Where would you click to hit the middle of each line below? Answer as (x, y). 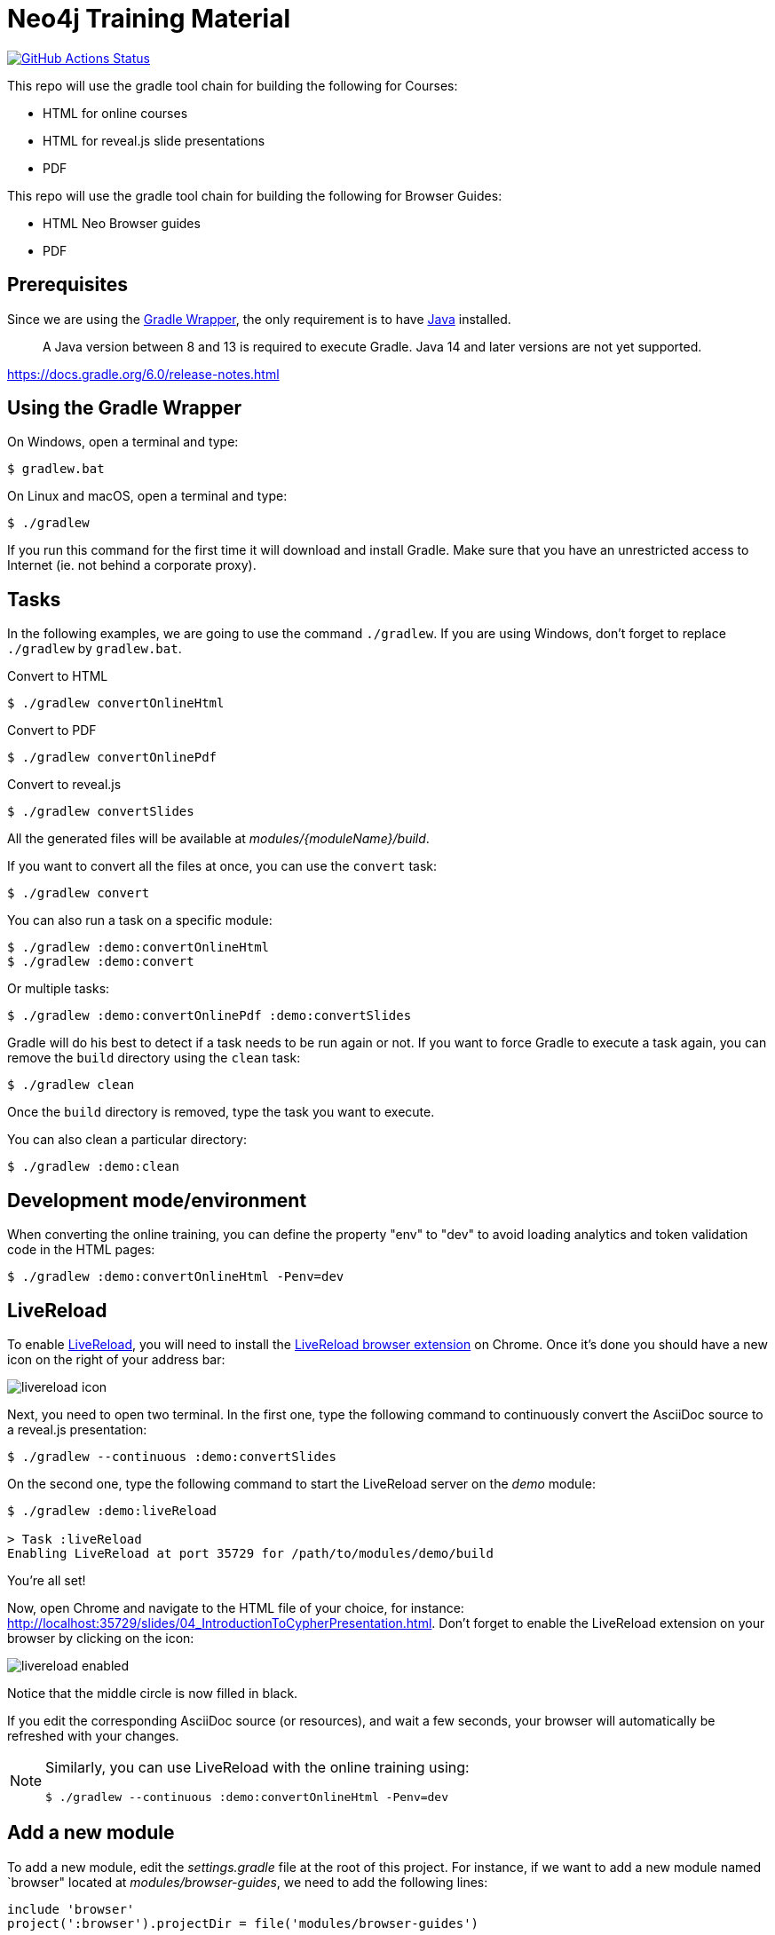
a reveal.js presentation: (77, 1429)
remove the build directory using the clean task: (154, 1058)
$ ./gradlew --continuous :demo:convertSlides (172, 1456)
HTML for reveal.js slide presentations (154, 140)
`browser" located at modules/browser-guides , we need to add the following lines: (248, 1882)
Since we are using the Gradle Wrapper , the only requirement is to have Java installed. (259, 319)
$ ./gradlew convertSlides (101, 812)
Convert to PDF (52, 731)
